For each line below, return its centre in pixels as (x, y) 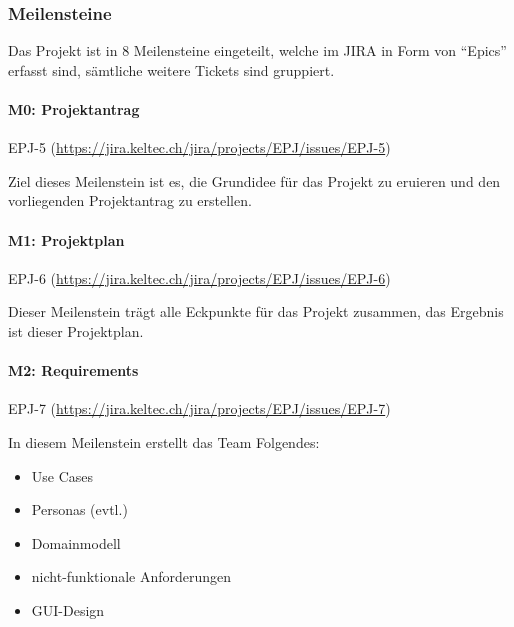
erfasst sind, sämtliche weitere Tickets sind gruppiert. (171, 69)
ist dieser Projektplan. (76, 330)
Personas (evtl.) (79, 509)
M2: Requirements (73, 370)
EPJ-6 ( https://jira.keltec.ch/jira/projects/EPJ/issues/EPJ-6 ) (199, 277)
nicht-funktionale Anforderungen (131, 576)
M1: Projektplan (66, 239)
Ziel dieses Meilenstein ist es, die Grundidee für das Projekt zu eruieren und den (254, 180)
